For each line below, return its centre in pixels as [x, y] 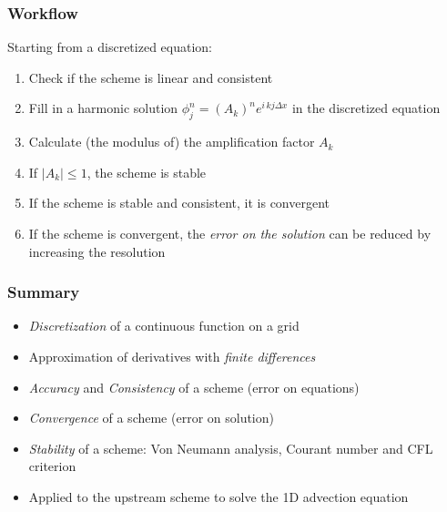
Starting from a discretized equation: [110, 47]
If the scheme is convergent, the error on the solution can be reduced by [230, 233]
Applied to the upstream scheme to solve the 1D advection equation [218, 496]
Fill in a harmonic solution [103, 108]
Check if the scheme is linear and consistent [151, 77]
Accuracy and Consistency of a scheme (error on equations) [194, 387]
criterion [52, 466]
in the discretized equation [366, 108]
